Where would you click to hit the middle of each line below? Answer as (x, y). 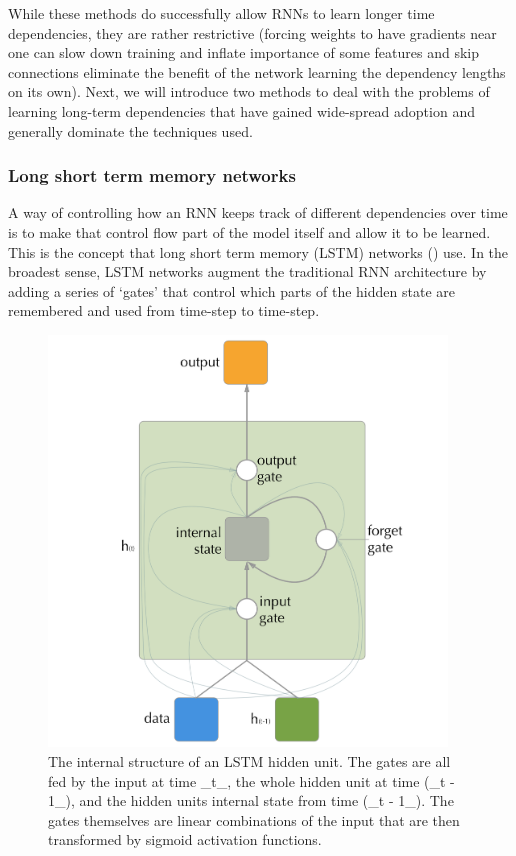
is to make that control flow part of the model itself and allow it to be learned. (249, 231)
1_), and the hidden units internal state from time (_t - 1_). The (251, 800)
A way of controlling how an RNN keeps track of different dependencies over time (258, 212)
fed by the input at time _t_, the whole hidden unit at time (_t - (251, 780)
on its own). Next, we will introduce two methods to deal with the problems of (249, 91)
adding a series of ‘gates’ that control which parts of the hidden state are (231, 290)
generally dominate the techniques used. (130, 130)
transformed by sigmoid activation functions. (185, 839)
